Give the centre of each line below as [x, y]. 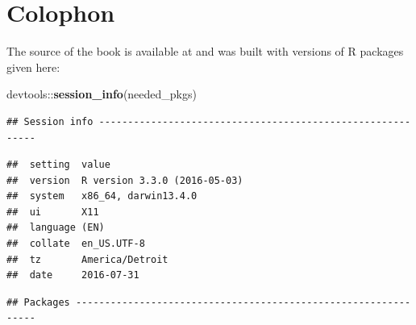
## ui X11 [53, 212]
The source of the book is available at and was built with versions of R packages [205, 51]
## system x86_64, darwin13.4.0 [102, 196]
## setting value [58, 165]
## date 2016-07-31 [73, 275]
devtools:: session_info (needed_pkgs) [102, 94]
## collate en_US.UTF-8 [76, 244]
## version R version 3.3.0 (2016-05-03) [125, 180]
